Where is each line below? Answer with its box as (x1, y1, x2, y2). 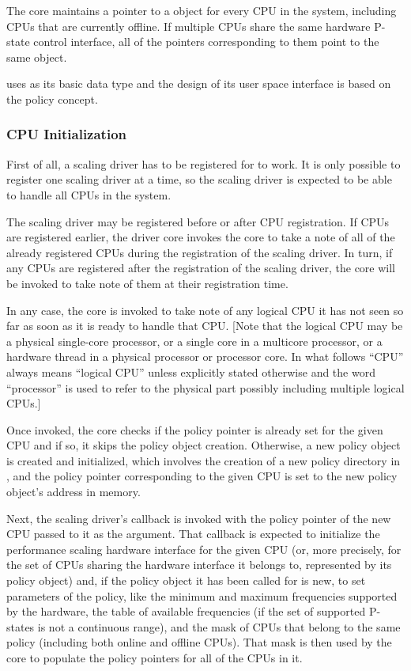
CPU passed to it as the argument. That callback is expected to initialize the (6, 525, 380, 542)
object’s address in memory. (6, 483, 141, 500)
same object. (6, 48, 67, 65)
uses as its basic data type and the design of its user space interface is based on (6, 75, 391, 92)
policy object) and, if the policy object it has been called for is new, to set (6, 572, 366, 589)
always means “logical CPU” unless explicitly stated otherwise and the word (6, 363, 375, 380)
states (6, 618, 35, 635)
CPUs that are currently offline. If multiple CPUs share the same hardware (6, 17, 371, 34)
